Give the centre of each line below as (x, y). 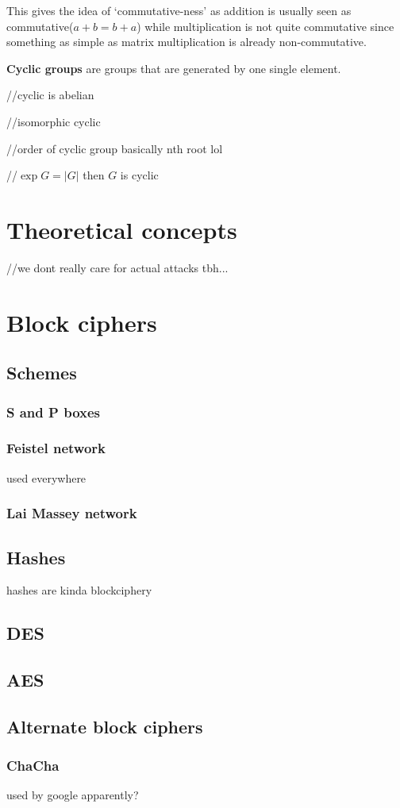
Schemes (42, 373)
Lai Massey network (72, 513)
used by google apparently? (73, 795)
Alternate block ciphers (105, 726)
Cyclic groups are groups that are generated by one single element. (174, 68)
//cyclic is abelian (50, 95)
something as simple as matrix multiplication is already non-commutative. (187, 42)
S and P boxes (53, 412)
